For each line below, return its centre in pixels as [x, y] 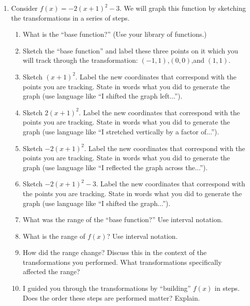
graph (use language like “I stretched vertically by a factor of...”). [121, 131]
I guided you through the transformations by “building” [107, 288]
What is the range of [54, 236]
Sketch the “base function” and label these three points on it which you [130, 50]
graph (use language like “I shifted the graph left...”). [103, 96]
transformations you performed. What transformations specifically [122, 262]
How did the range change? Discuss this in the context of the [115, 252]
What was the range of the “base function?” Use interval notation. [123, 219]
